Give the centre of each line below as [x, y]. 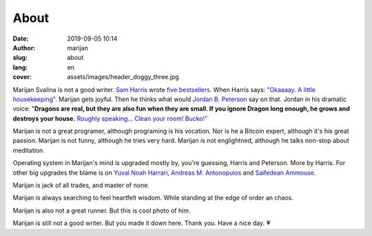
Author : [24, 47]
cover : [22, 77]
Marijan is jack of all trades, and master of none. [81, 185]
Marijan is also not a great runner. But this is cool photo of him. [102, 211]
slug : [20, 58]
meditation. [29, 150]
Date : [21, 39]
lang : [20, 67]
